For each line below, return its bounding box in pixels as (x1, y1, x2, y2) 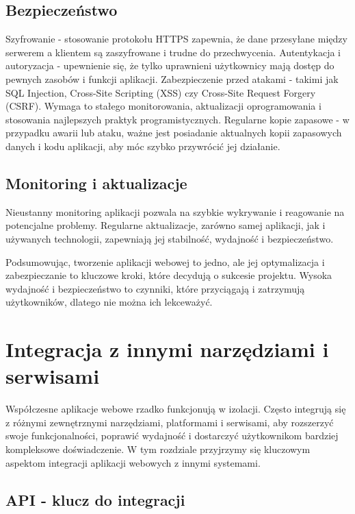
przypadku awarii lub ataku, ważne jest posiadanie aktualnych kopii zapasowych (5, 125, 342, 140)
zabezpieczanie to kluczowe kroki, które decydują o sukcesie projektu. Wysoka (5, 268, 332, 282)
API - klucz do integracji (5, 489, 185, 510)
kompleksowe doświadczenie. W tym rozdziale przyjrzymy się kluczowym (5, 442, 311, 456)
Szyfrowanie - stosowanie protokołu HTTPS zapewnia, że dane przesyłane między (5, 32, 347, 46)
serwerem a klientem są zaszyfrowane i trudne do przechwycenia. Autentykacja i (5, 45, 341, 59)
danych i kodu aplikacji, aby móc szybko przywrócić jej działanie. (5, 138, 280, 153)
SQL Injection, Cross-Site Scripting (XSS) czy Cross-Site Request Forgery (5, 85, 316, 99)
